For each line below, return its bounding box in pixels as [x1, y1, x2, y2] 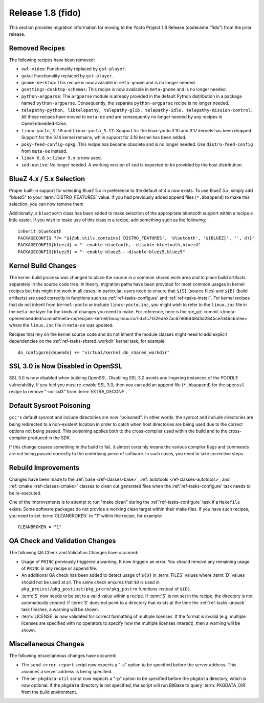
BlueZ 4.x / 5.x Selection [9, 174, 85, 183]
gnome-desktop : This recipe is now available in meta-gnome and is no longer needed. [21, 80, 197, 86]
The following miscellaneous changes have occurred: [9, 653, 117, 658]
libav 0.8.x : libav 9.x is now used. [21, 155, 102, 161]
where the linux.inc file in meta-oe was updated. [9, 322, 114, 328]
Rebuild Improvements [9, 463, 80, 472]
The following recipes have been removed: [9, 57, 95, 63]
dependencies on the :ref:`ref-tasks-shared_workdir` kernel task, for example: [9, 338, 166, 344]
